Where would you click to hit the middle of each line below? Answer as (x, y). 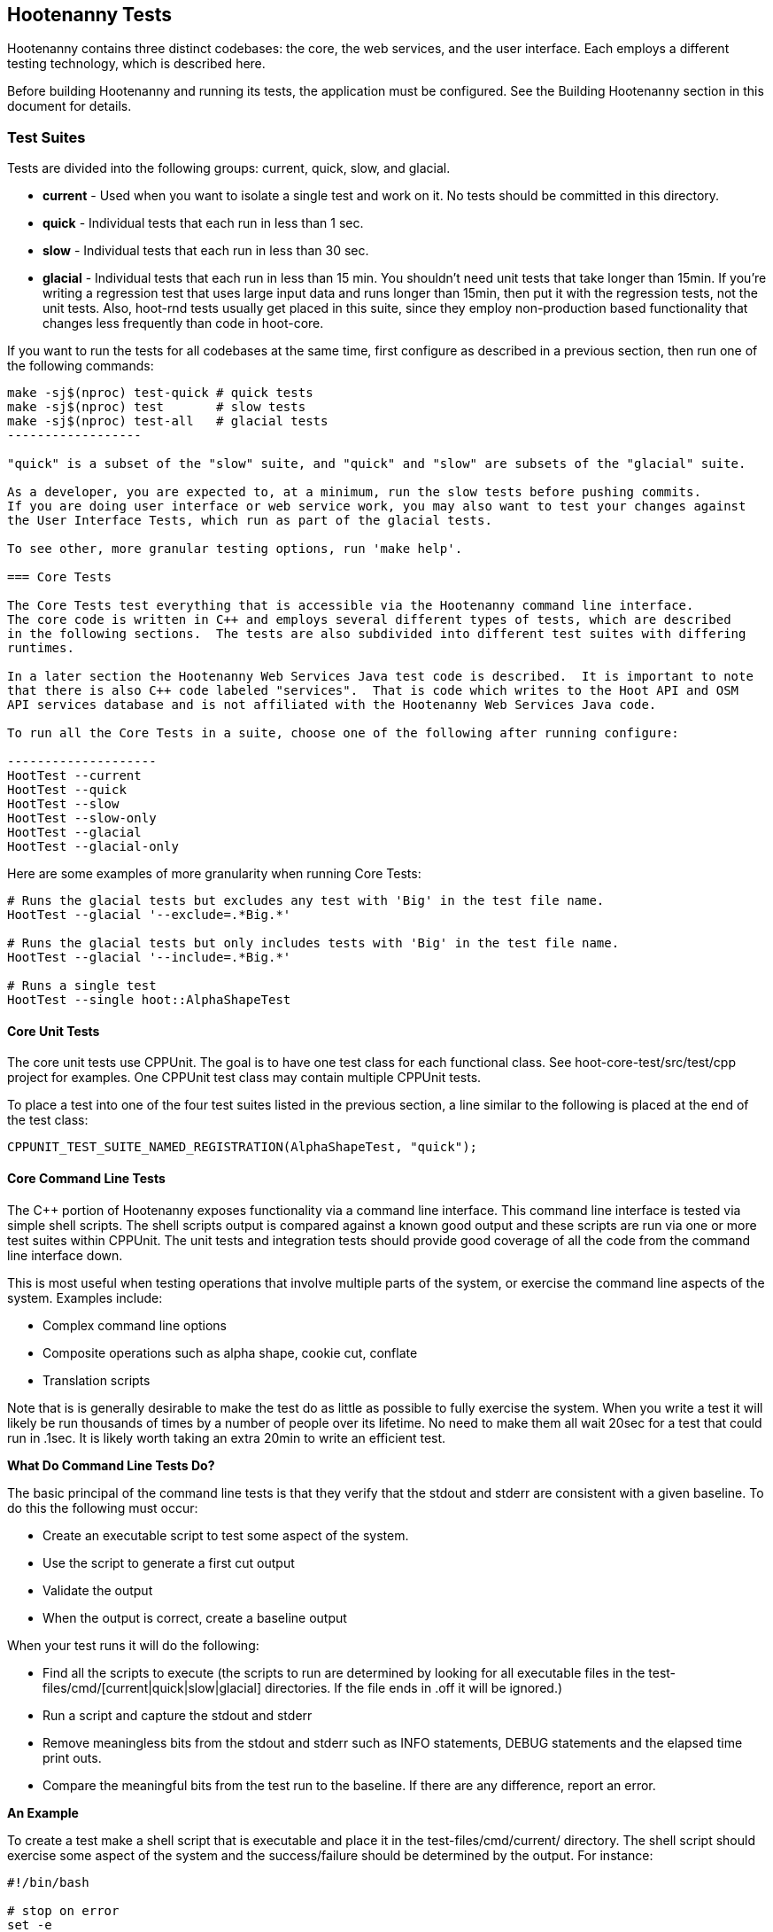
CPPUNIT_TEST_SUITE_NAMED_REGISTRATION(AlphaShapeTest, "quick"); (243, 1147)
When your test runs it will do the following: (133, 1645)
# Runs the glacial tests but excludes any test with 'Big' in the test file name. (306, 901)
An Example (43, 1812)
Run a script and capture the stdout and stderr (178, 1715)
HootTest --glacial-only (93, 847)
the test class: (48, 1120)
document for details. (70, 106)
